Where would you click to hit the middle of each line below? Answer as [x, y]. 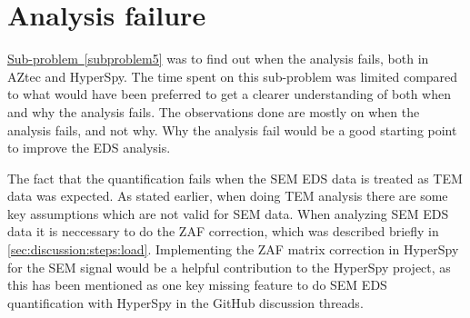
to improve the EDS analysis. [89, 148]
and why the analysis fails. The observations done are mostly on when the [214, 111]
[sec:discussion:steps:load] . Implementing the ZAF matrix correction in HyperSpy [233, 249]
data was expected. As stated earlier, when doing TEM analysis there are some [228, 196]
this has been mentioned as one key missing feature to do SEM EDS [197, 285]
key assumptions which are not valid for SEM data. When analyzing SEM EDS [228, 213]
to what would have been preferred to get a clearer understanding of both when [229, 94]
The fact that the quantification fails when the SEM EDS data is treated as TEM [235, 178]
